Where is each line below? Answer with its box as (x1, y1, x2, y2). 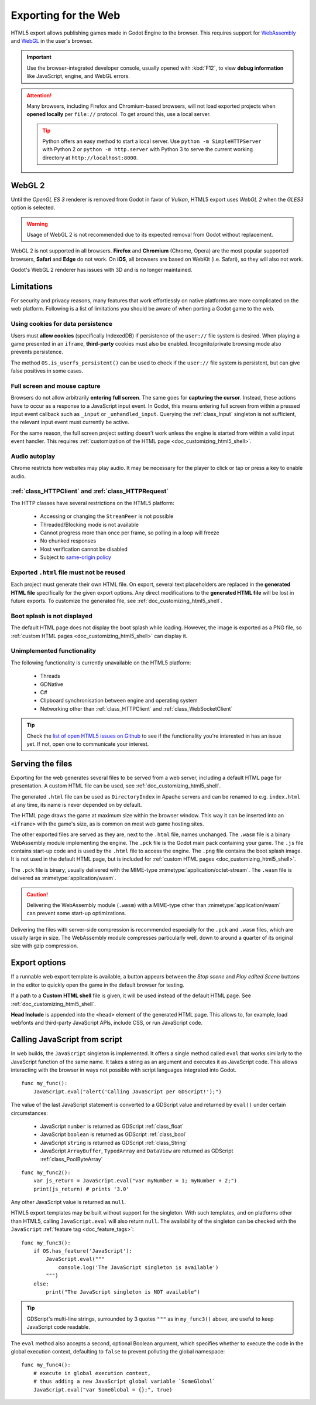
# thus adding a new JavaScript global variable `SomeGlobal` (33, 1378, 216, 1385)
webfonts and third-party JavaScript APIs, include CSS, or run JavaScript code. (11, 1019, 203, 1027)
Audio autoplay (11, 452, 56, 460)
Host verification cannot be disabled (40, 545, 128, 553)
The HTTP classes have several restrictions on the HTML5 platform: (11, 499, 175, 506)
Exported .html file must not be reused (11, 568, 126, 577)
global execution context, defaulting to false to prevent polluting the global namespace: (11, 1348, 225, 1355)
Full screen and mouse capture (11, 381, 101, 390)
